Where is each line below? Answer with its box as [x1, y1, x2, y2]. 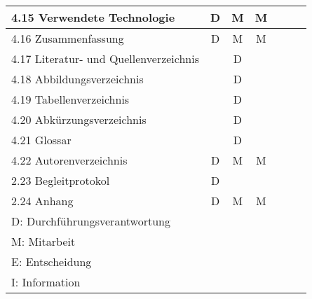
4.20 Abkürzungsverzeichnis [11, 111, 147, 127]
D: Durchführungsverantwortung [11, 213, 170, 229]
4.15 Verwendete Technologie [11, 9, 175, 25]
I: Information [11, 274, 81, 290]
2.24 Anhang [11, 193, 74, 209]
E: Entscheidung [11, 253, 92, 270]
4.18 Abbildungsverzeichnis [11, 71, 144, 87]
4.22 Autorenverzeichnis [11, 152, 128, 168]
